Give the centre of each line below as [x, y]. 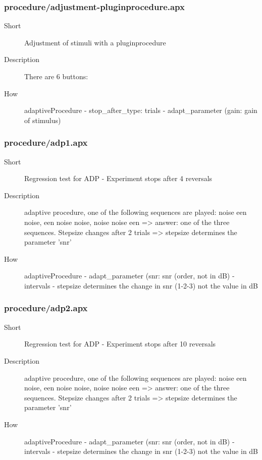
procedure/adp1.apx [46, 142]
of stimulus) [43, 120]
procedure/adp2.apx [46, 308]
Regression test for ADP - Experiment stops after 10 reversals [120, 344]
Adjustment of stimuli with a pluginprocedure [95, 42]
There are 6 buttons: [56, 76]
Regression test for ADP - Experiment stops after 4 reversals [118, 178]
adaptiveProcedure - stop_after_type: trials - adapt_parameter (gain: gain [141, 110]
